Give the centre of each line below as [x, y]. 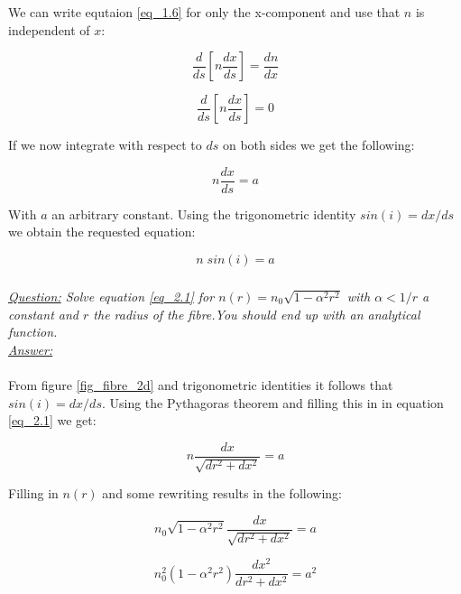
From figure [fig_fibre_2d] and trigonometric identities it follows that [201, 384]
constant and [43, 314]
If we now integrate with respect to [105, 145]
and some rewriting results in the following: [222, 493]
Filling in [33, 493]
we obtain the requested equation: [102, 232]
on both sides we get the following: [318, 145]
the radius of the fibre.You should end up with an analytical [257, 314]
